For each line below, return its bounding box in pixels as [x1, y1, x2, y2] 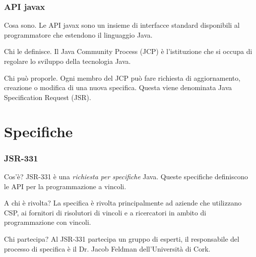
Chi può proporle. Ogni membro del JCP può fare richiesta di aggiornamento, [4, 72, 241, 83]
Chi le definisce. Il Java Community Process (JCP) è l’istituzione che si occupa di [4, 46, 253, 56]
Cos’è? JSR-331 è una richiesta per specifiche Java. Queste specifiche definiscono [4, 171, 248, 181]
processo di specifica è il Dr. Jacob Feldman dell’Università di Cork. [4, 243, 210, 254]
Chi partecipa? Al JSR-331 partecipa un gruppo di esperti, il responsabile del [4, 233, 240, 244]
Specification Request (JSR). [4, 92, 91, 102]
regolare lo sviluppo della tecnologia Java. [4, 56, 131, 66]
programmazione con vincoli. [4, 217, 91, 227]
